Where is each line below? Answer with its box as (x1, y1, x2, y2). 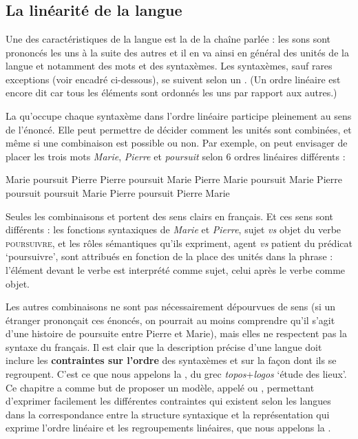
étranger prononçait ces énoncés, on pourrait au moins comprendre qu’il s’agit (6, 312, 335, 327)
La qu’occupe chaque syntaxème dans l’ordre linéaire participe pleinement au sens (6, 108, 352, 122)
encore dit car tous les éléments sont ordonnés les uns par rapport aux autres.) (6, 85, 337, 100)
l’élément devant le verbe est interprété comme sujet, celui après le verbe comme (6, 262, 346, 277)
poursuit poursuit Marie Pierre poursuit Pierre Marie (6, 185, 230, 200)
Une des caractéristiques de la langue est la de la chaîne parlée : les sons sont (6, 32, 330, 45)
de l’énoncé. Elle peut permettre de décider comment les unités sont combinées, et (6, 122, 352, 136)
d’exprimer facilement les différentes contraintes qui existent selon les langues (6, 394, 331, 408)
